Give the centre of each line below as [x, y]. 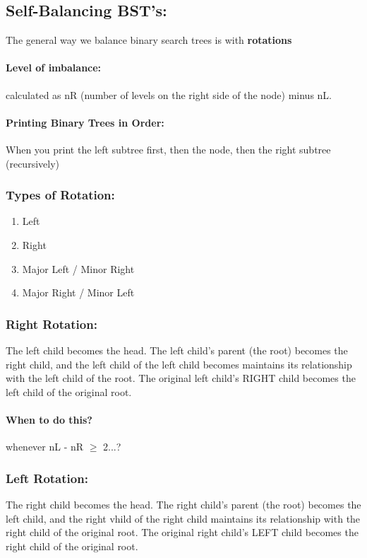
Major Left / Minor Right [78, 268]
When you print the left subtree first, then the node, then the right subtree [168, 149]
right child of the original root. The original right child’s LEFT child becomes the [182, 532]
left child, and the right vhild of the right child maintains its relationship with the [183, 518]
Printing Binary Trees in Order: [85, 122]
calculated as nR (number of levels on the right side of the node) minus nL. [169, 94]
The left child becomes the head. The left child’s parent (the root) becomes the [177, 350]
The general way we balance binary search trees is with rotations [149, 40]
